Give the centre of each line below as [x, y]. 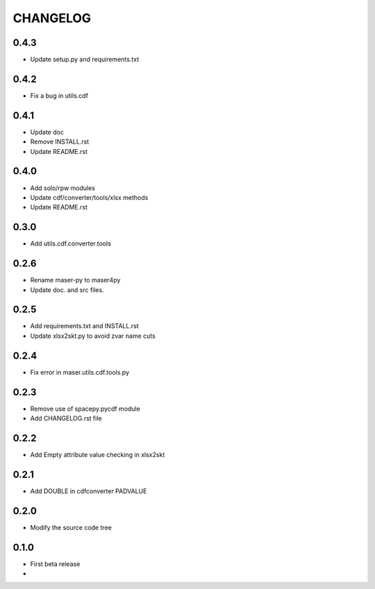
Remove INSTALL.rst [60, 142]
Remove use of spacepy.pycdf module [85, 409]
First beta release [55, 564]
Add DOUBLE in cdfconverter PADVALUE [89, 491]
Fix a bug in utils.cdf [59, 95]
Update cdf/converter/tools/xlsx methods [89, 197]
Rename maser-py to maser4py [75, 280]
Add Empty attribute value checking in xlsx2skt [98, 454]
